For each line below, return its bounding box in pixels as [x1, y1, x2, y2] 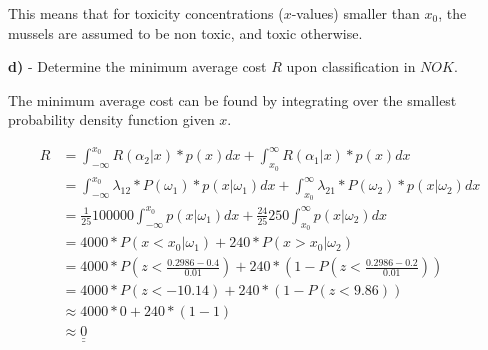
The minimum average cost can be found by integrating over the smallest [8, 89, 457, 110]
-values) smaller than [291, 3, 420, 23]
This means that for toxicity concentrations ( [8, 3, 284, 23]
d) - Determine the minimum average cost [8, 56, 267, 77]
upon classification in [286, 56, 416, 77]
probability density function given [8, 109, 215, 130]
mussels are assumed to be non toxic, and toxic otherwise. [8, 22, 363, 43]
